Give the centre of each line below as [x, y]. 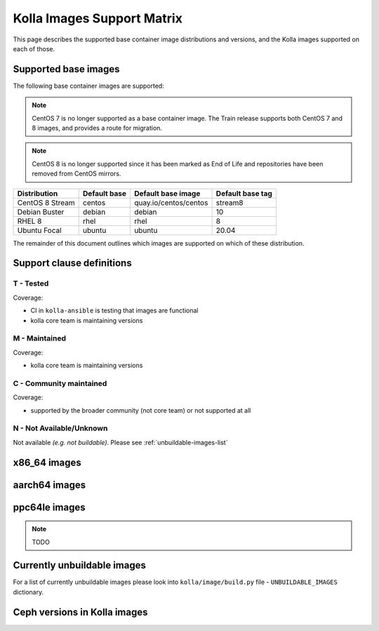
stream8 [230, 202]
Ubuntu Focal [40, 230]
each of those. [34, 48]
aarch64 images [49, 485]
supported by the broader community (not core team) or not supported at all [141, 410]
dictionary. [28, 592]
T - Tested [31, 284]
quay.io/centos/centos [171, 202]
